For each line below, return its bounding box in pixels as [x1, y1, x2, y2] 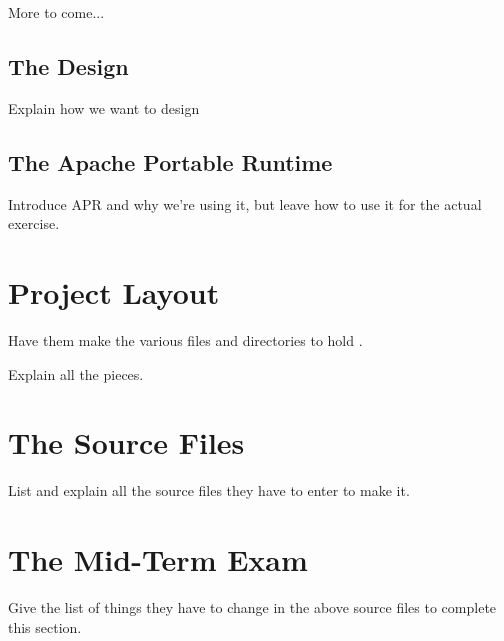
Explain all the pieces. [8, 363, 144, 384]
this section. [8, 616, 82, 637]
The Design [8, 50, 129, 81]
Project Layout [8, 271, 220, 312]
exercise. [8, 213, 60, 234]
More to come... [8, 2, 105, 22]
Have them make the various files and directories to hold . [8, 329, 363, 350]
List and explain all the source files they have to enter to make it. [8, 480, 410, 501]
